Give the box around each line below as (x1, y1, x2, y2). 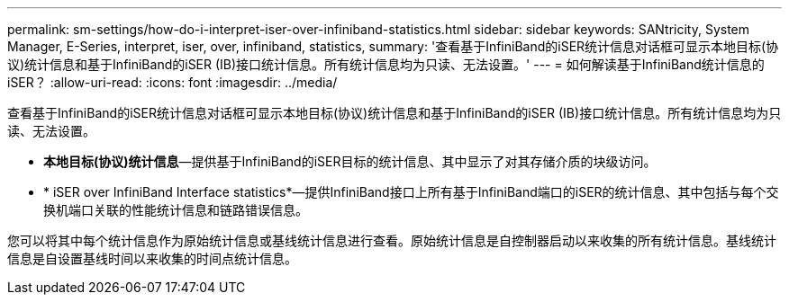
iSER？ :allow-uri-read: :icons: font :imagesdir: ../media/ (7, 75, 338, 90)
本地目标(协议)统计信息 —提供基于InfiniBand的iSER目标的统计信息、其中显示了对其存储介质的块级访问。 (43, 154, 657, 169)
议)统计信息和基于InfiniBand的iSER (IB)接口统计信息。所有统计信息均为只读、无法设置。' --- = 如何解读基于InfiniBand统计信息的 (7, 57, 765, 72)
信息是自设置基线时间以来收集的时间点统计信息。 (7, 251, 297, 266)
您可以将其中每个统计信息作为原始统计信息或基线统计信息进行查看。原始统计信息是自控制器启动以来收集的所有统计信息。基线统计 (7, 233, 776, 248)
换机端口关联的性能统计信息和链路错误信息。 (43, 202, 308, 218)
